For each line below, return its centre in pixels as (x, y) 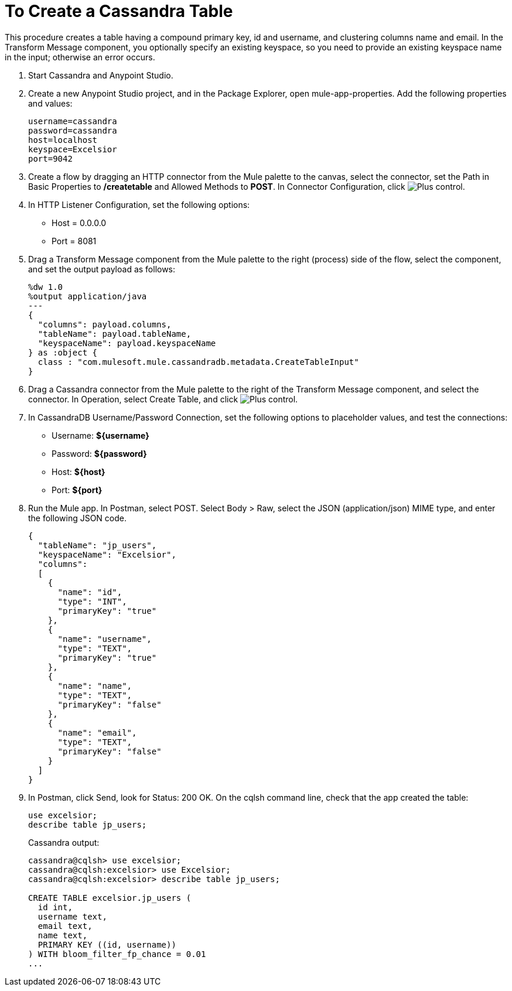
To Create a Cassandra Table (119, 11)
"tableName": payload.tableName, (115, 334)
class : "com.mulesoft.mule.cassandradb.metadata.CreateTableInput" (198, 362)
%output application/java (88, 296)
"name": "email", (97, 732)
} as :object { (63, 352)
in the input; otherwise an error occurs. (80, 57)
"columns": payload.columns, (105, 324)
